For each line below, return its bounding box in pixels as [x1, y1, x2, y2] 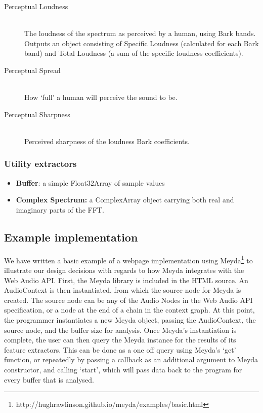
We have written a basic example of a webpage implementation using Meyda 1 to [4, 253, 253, 265]
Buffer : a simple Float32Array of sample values [16, 177, 165, 188]
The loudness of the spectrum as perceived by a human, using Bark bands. [24, 28, 256, 39]
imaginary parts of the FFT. [16, 204, 104, 215]
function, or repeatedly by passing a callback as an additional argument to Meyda [4, 354, 258, 365]
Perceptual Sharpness [4, 109, 70, 119]
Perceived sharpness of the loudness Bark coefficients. [24, 135, 190, 146]
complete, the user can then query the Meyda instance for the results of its [4, 334, 236, 345]
